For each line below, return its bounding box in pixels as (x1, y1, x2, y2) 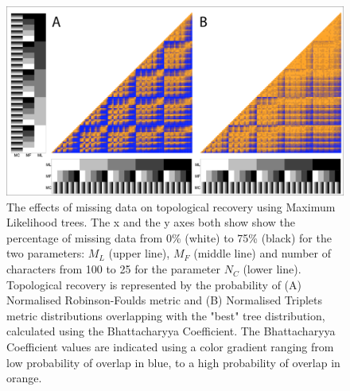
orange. (6, 370, 42, 386)
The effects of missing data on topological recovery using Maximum (6, 198, 336, 215)
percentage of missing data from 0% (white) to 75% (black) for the (6, 229, 332, 246)
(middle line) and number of (193, 245, 331, 261)
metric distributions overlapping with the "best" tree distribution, (6, 307, 325, 323)
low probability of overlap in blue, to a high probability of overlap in (6, 354, 340, 370)
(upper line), (108, 245, 170, 261)
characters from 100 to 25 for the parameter (6, 261, 221, 277)
